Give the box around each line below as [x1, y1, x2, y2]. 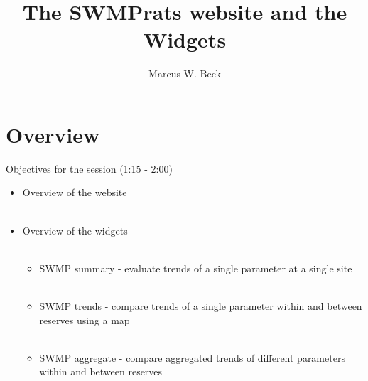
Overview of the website [22, 185, 127, 200]
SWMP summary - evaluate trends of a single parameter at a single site [39, 260, 352, 275]
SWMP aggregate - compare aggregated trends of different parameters [39, 350, 345, 365]
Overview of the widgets [22, 222, 128, 237]
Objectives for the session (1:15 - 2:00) [6, 161, 173, 176]
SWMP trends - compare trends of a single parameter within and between [39, 299, 362, 313]
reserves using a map [39, 312, 130, 327]
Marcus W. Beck [148, 66, 221, 81]
